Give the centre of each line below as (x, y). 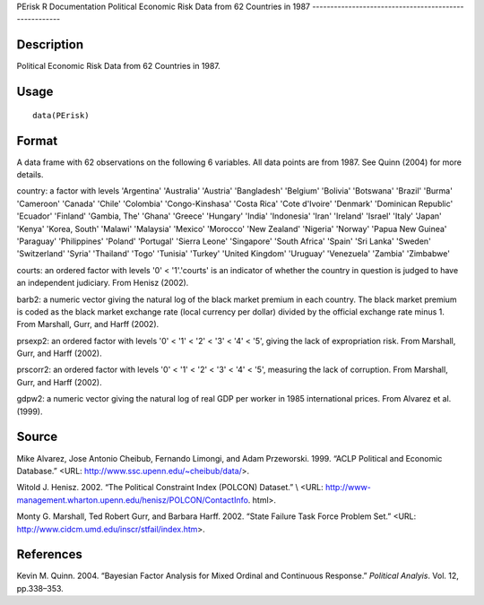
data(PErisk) (61, 115)
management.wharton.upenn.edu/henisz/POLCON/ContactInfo (132, 500)
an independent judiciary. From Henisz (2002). (103, 283)
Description (50, 45)
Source (37, 437)
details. (30, 174)
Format (37, 140)
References (49, 554)
